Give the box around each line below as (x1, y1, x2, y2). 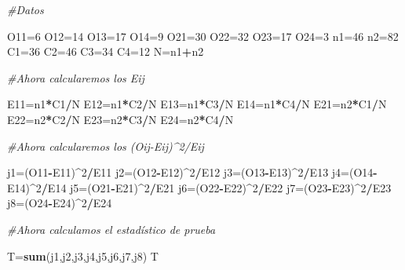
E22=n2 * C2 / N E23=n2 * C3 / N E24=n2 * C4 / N (7, 111, 234, 127)
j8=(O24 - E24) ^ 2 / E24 (7, 195, 112, 211)
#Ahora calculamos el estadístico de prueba (7, 221, 216, 237)
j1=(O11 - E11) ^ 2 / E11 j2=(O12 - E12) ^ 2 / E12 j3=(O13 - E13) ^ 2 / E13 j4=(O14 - (7, 164, 378, 181)
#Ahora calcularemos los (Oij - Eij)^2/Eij (7, 137, 204, 154)
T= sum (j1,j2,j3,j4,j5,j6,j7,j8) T (7, 247, 159, 264)
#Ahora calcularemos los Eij (7, 69, 144, 86)
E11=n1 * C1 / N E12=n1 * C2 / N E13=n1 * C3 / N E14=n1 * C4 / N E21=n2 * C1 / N (7, 96, 387, 112)
